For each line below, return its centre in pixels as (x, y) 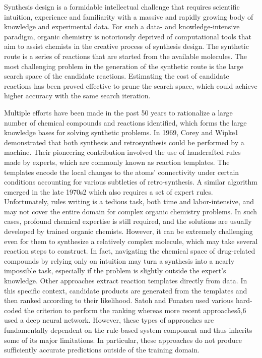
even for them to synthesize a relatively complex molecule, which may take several (131, 241)
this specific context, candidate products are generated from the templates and (126, 290)
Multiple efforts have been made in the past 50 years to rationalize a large (118, 112)
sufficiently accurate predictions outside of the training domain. (102, 350)
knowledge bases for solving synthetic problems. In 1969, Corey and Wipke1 (121, 132)
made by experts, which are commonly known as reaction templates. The (117, 162)
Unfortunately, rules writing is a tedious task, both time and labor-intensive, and (129, 201)
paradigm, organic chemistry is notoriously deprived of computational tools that (128, 36)
